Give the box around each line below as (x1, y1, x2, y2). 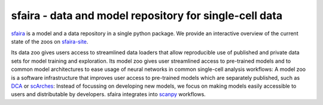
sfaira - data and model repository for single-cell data (11, 9, 283, 22)
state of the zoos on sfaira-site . (11, 38, 89, 45)
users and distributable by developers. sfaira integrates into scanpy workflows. (11, 91, 206, 98)
